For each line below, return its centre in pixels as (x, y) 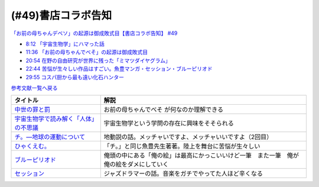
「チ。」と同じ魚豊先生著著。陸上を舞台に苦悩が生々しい (182, 146)
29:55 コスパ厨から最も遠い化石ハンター (75, 77)
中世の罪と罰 (32, 109)
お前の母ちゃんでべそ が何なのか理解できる (164, 109)
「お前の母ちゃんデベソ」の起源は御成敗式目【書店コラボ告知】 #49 (94, 33)
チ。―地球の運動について (50, 137)
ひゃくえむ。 (32, 146)
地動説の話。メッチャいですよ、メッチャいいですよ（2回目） (188, 137)
